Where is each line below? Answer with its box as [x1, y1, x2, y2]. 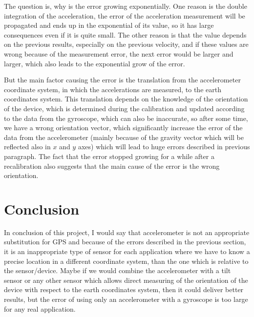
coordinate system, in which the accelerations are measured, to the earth [4, 84, 221, 94]
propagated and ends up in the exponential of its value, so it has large [4, 20, 214, 30]
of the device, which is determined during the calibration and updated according [4, 103, 245, 113]
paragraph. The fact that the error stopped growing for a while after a [4, 151, 214, 161]
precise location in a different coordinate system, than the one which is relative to [4, 256, 249, 266]
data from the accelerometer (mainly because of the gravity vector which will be [4, 132, 244, 142]
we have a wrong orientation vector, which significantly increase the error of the [4, 122, 243, 133]
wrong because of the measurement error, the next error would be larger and [4, 48, 233, 59]
